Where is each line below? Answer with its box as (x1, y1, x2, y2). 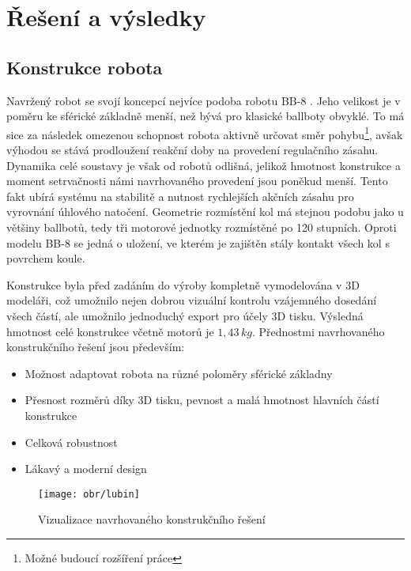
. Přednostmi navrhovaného (251, 323, 385, 339)
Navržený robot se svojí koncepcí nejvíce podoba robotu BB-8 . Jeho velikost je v (6, 92, 401, 108)
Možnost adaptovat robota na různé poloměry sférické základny (25, 365, 333, 381)
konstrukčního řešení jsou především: (6, 338, 185, 355)
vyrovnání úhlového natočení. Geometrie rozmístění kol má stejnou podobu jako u (6, 203, 404, 220)
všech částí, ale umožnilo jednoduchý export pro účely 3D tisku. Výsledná (6, 307, 364, 323)
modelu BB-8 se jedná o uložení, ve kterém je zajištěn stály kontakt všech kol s (6, 234, 390, 251)
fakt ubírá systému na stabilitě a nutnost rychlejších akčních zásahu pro (6, 187, 354, 204)
